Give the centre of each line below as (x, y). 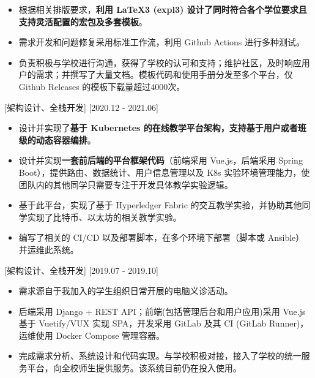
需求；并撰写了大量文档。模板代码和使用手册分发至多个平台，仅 (164, 74)
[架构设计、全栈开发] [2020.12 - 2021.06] (81, 107)
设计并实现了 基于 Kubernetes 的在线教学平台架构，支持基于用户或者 (158, 128)
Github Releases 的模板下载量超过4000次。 (102, 86)
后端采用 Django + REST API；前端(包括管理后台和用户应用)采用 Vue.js (162, 311)
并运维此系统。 (49, 249)
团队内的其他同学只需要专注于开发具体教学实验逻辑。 (126, 184)
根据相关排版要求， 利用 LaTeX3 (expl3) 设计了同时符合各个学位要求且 (163, 9)
